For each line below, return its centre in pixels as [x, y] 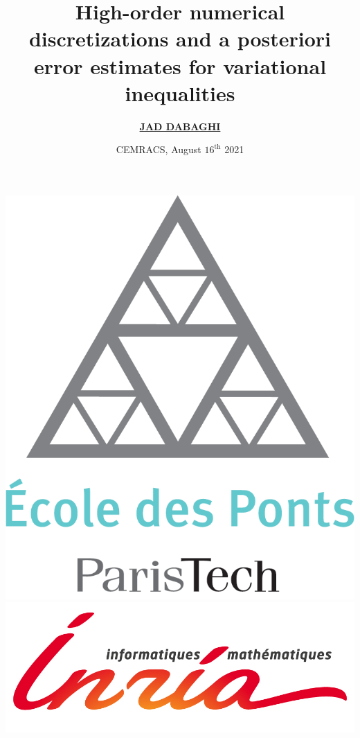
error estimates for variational [180, 65]
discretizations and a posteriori [180, 38]
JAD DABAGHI [180, 126]
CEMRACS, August [159, 149]
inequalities [180, 93]
